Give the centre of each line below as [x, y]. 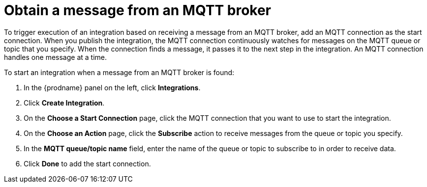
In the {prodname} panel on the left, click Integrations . [112, 87]
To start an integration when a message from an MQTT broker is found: [119, 72]
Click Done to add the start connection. [87, 163]
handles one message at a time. [55, 57]
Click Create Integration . [64, 103]
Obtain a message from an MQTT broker [137, 10]
